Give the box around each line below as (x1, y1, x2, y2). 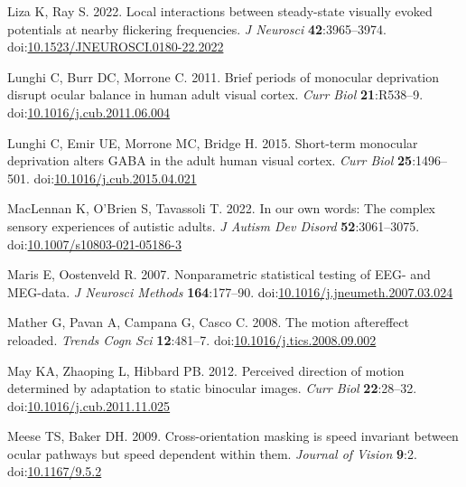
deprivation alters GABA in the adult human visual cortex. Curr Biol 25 (7, 151, 413, 170)
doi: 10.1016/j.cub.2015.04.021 (33, 168, 197, 187)
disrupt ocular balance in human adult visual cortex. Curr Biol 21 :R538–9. (7, 85, 424, 104)
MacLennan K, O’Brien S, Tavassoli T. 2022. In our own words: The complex (7, 199, 435, 218)
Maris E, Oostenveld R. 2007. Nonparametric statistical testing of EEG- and (7, 265, 431, 284)
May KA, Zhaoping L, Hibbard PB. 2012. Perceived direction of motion (7, 361, 405, 379)
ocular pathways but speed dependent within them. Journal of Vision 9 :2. (7, 444, 417, 463)
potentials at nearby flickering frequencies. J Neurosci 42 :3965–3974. (7, 19, 387, 38)
